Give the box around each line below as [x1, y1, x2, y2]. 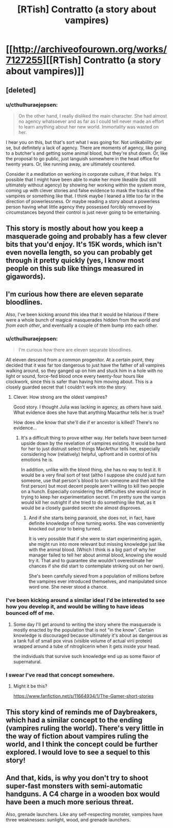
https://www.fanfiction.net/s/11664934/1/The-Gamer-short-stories [13, 693, 154, 699]
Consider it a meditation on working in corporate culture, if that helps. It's [6, 171, 161, 177]
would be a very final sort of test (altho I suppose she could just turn [21, 472, 166, 479]
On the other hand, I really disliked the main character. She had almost [18, 113, 167, 119]
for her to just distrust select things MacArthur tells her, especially [21, 446, 161, 452]
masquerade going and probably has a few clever [6, 232, 167, 241]
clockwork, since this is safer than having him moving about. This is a [6, 379, 153, 385]
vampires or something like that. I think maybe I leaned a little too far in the [6, 193, 164, 199]
